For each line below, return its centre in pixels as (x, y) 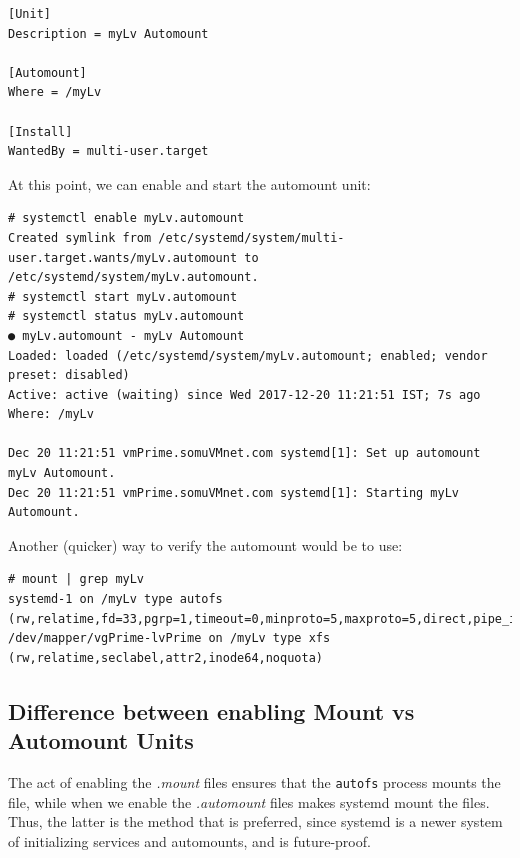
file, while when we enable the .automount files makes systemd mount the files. (249, 801)
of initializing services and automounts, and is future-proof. (189, 840)
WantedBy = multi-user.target (108, 151)
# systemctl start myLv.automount (123, 296)
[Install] (40, 131)
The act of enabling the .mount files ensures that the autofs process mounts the (254, 782)
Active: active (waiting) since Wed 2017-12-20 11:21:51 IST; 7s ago (244, 394)
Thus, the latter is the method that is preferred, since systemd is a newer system (255, 821)
